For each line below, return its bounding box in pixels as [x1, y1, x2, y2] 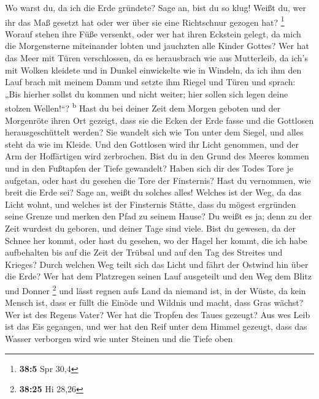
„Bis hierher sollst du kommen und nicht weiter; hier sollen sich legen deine [5, 87, 288, 100]
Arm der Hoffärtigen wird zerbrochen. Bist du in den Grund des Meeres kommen [5, 150, 309, 162]
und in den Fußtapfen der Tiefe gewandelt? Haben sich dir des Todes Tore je [5, 162, 293, 175]
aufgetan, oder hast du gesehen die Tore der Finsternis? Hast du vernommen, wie [5, 173, 311, 186]
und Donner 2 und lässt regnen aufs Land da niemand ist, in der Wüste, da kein [5, 282, 306, 297]
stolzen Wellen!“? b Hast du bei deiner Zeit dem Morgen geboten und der [5, 100, 281, 115]
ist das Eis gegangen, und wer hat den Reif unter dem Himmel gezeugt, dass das [5, 320, 307, 333]
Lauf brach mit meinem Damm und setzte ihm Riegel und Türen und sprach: [5, 75, 296, 88]
